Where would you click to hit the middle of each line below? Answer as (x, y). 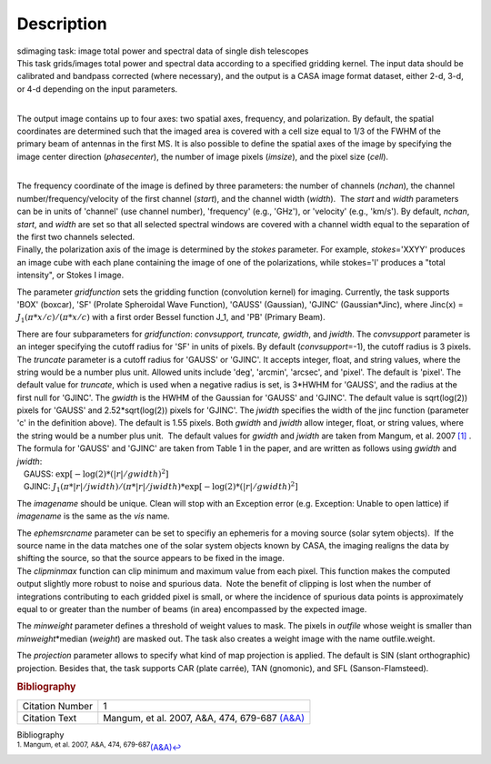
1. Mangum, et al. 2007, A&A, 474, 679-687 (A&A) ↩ (99, 746)
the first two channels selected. (76, 237)
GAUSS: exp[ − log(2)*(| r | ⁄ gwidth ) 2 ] (96, 473)
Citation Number (57, 706)
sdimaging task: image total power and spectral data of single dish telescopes (163, 51)
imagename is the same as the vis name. (93, 516)
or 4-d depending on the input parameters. (97, 89)
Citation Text (50, 718)
